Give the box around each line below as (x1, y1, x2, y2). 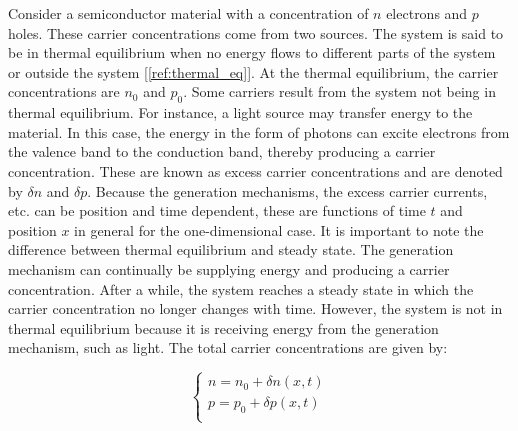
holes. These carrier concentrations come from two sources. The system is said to (8, 22, 504, 43)
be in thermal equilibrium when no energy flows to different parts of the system (8, 42, 496, 63)
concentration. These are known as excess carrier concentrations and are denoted (8, 160, 503, 181)
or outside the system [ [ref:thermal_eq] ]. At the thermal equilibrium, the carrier (8, 61, 499, 82)
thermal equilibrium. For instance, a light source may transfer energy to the (8, 102, 473, 123)
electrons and (386, 3, 468, 23)
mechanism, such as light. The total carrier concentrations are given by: (8, 337, 448, 358)
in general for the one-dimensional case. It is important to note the (74, 219, 484, 240)
